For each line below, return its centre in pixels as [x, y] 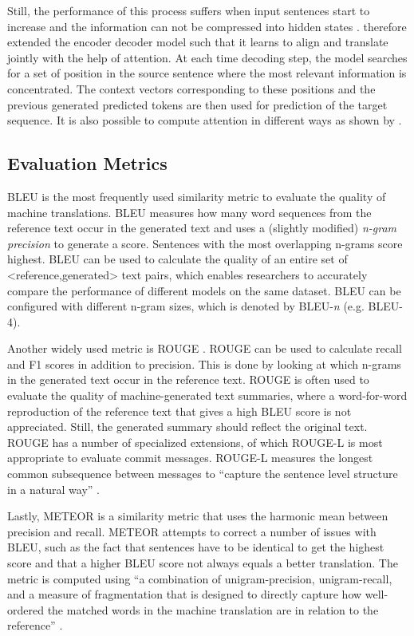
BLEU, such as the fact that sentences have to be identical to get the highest [196, 547]
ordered [26, 609]
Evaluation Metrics [87, 163]
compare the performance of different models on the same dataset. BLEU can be [204, 290]
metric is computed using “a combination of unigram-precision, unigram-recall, [200, 578]
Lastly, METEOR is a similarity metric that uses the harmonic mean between [198, 516]
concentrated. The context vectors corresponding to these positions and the [191, 88]
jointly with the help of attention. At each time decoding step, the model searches [207, 57]
